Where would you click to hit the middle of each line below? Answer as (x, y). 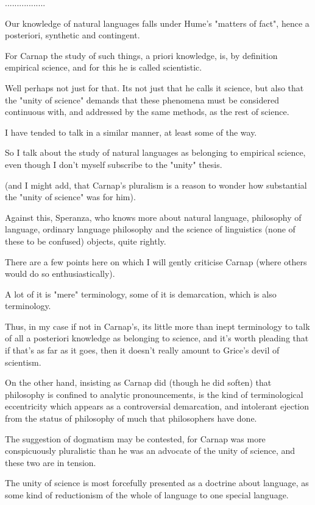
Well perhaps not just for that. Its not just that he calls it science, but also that (154, 87)
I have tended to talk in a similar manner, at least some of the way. (131, 132)
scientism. (23, 362)
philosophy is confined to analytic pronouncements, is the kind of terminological (154, 394)
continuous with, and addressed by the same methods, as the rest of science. (147, 112)
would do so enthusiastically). (60, 273)
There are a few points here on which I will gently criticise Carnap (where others (156, 261)
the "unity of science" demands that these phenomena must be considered (142, 99)
